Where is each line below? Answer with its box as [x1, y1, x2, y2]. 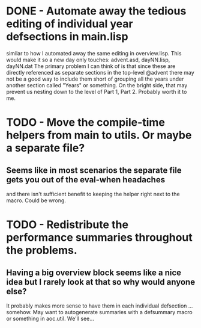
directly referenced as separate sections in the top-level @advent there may [6, 69, 195, 76]
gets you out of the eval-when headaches [6, 175, 166, 185]
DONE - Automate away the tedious [6, 4, 187, 18]
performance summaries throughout [6, 231, 193, 244]
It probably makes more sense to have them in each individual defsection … [6, 302, 193, 309]
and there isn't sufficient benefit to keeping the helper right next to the [6, 190, 180, 197]
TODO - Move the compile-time [6, 116, 165, 129]
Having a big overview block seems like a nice [6, 267, 182, 277]
